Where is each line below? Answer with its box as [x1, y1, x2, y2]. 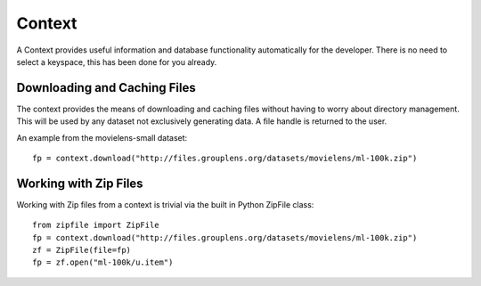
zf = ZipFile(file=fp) [32, 245, 132, 256]
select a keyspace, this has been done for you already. [16, 56, 217, 67]
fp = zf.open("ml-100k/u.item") [32, 257, 174, 267]
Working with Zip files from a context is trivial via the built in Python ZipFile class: [16, 199, 314, 209]
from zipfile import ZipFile [32, 220, 159, 231]
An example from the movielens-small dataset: [16, 132, 188, 143]
